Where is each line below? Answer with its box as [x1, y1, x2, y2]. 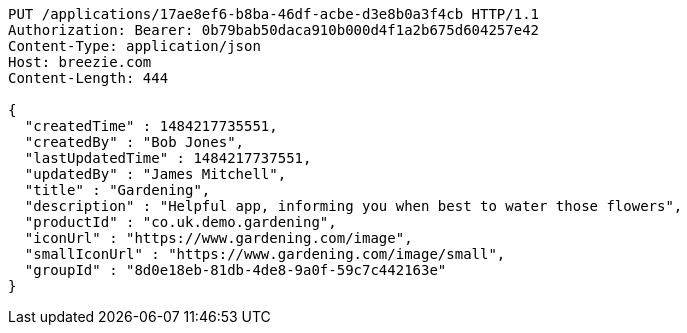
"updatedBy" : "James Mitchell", [24, 166, 287, 182]
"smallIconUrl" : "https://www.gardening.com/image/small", [24, 246, 506, 262]
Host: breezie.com [8, 54, 152, 70]
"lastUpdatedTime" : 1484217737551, [24, 150, 312, 166]
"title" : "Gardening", [24, 182, 211, 198]
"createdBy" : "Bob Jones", [24, 134, 245, 150]
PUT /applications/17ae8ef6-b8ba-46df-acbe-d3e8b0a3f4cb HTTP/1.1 [8, 6, 540, 22]
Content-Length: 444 [8, 70, 169, 86]
